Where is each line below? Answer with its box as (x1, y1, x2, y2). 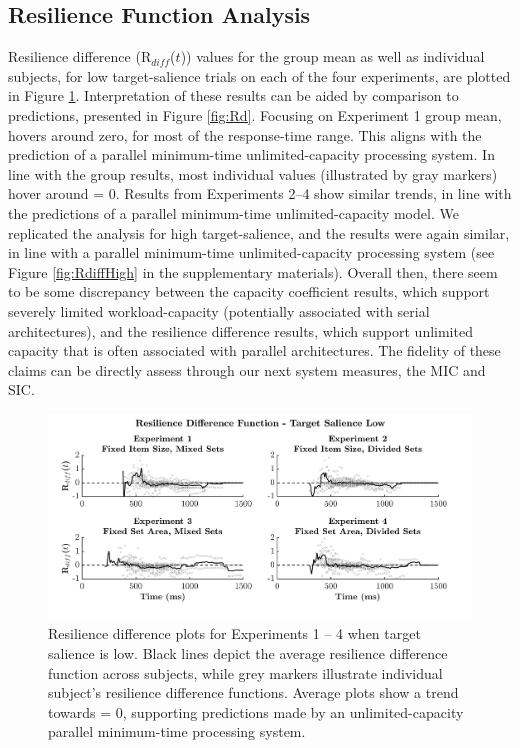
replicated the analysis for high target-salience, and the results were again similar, (8, 222, 510, 243)
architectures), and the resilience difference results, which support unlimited (8, 320, 473, 341)
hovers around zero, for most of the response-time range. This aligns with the (8, 124, 482, 145)
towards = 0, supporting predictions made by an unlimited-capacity (48, 701, 464, 722)
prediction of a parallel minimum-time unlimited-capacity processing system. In (8, 144, 495, 165)
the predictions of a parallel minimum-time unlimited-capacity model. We (8, 202, 459, 223)
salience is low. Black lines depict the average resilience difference (48, 643, 448, 664)
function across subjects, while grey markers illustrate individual (48, 662, 443, 683)
